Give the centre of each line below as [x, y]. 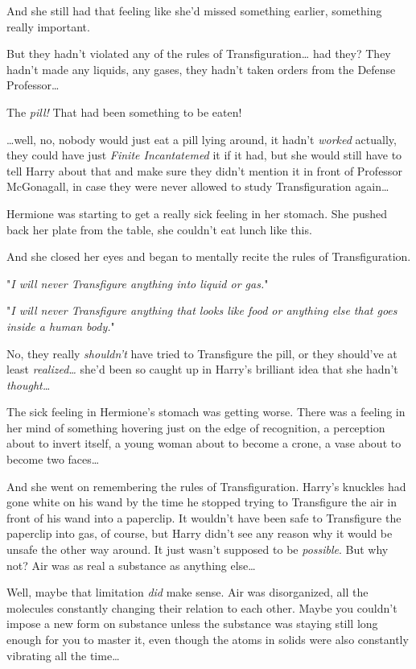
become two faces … [53, 459]
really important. [48, 26]
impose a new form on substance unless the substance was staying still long [192, 624]
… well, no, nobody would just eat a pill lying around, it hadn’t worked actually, [202, 139]
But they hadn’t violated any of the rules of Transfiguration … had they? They [199, 54]
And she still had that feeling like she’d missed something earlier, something [194, 10]
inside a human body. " [61, 326]
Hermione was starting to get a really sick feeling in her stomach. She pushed [197, 213]
